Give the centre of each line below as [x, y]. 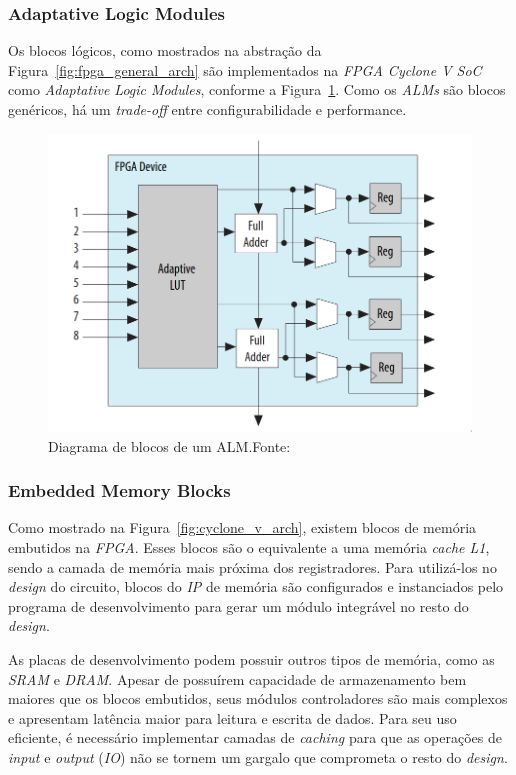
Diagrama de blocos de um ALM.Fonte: [169, 445]
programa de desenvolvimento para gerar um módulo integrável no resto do [238, 605]
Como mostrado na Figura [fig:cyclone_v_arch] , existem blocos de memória [242, 527]
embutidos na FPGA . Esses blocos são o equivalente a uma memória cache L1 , [249, 547]
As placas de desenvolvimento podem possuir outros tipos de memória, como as [251, 659]
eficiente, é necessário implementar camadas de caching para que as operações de [255, 737]
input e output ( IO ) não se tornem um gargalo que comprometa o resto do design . [258, 756]
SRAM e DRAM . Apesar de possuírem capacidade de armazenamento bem [237, 678]
